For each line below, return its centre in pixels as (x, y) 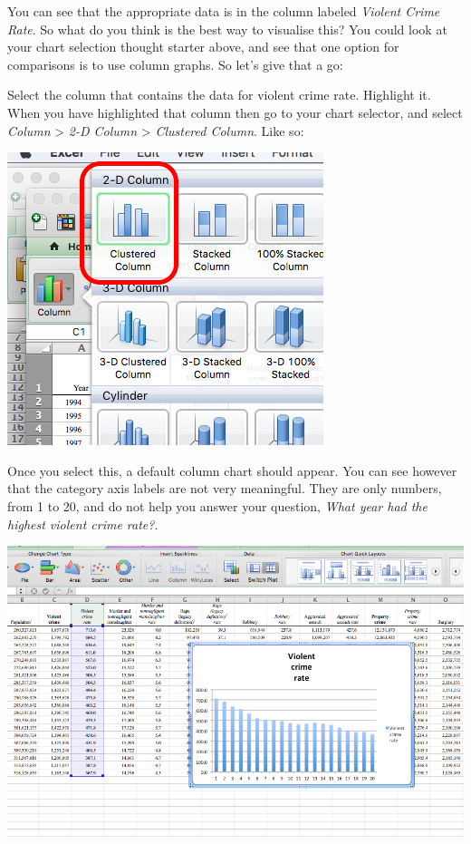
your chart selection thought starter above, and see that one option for (203, 47)
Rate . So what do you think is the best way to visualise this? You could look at (227, 29)
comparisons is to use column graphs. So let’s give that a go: (175, 64)
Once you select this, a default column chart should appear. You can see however (232, 470)
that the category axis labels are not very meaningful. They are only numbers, (225, 488)
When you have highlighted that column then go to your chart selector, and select (235, 112)
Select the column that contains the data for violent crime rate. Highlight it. (219, 95)
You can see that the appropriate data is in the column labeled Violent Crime (224, 11)
